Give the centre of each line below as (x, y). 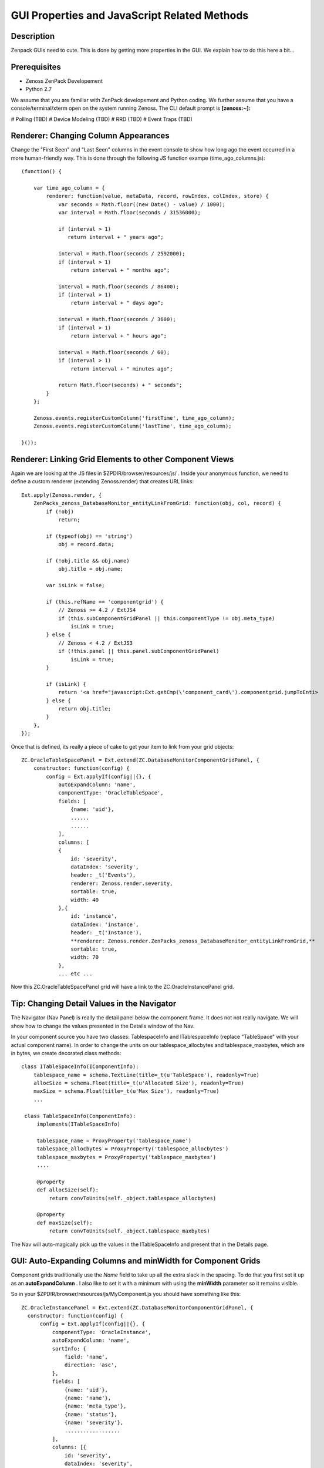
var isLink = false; (75, 585)
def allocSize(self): (68, 1190)
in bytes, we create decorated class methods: (66, 1053)
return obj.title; (85, 708)
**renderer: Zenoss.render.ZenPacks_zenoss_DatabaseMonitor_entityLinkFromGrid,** (193, 941)
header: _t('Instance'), (106, 933)
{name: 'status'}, (91, 1414)
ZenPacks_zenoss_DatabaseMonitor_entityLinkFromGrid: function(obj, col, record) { (157, 503)
